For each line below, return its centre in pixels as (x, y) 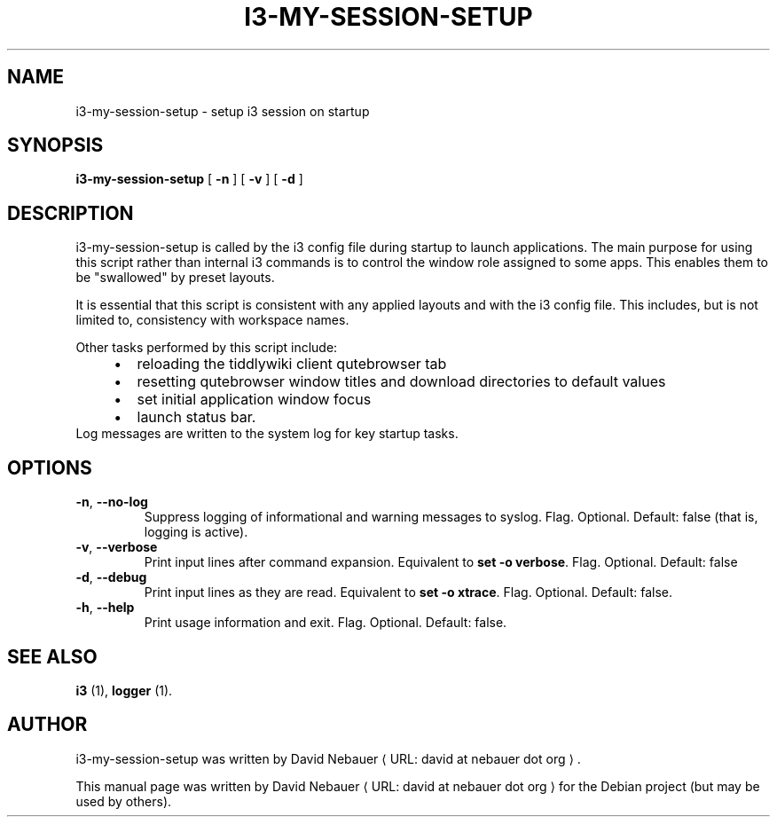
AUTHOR (47, 725)
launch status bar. (196, 417)
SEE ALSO (52, 656)
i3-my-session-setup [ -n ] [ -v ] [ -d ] (189, 179)
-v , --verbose (117, 547)
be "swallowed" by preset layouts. (175, 278)
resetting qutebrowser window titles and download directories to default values (401, 382)
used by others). (124, 801)
